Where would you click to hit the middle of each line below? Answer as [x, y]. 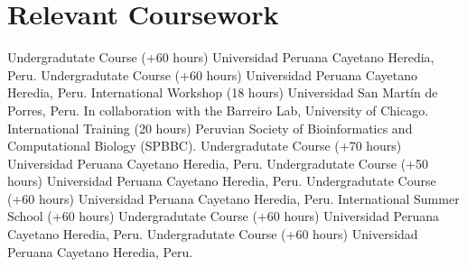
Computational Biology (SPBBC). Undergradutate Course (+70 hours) [205, 146]
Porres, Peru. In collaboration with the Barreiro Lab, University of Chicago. [218, 110]
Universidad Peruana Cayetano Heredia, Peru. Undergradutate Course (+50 [218, 163]
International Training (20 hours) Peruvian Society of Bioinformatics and [210, 128]
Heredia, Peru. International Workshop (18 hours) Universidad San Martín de [223, 92]
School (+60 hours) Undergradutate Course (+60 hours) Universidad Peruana [224, 216]
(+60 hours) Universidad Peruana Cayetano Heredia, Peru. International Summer [233, 198]
